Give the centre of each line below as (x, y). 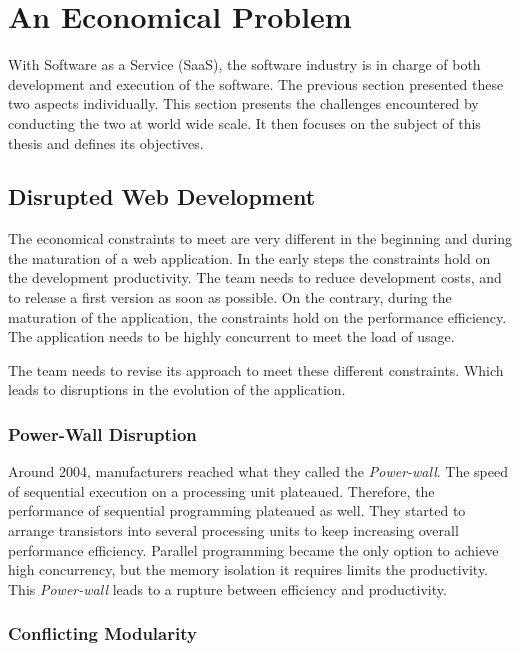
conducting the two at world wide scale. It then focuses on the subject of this (244, 122)
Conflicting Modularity (102, 633)
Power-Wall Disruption (102, 433)
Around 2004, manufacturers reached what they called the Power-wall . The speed (258, 471)
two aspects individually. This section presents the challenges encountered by (243, 103)
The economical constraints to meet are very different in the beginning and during (260, 238)
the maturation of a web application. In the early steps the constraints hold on (249, 257)
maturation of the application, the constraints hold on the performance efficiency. (257, 316)
